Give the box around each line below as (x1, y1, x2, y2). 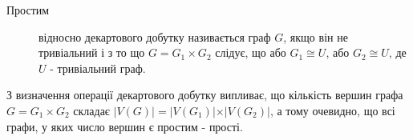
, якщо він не (283, 28, 348, 45)
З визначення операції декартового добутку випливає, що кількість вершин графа (6, 86, 403, 103)
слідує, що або (215, 44, 286, 61)
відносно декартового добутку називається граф (38, 28, 271, 45)
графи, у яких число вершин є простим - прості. (6, 118, 243, 134)
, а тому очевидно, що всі (269, 102, 395, 118)
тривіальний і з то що (38, 44, 145, 61)
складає (73, 102, 110, 118)
